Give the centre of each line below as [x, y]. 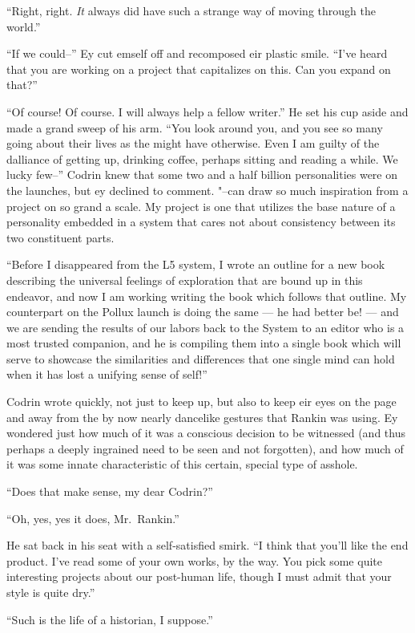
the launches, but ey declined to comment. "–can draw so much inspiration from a [207, 190]
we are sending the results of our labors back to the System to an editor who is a [205, 327]
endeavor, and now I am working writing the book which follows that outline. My [207, 296]
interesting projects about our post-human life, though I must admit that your [199, 576]
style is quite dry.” [51, 592]
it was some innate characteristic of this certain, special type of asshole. [182, 464]
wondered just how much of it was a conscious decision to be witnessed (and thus [206, 433]
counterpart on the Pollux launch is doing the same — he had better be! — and [203, 312]
